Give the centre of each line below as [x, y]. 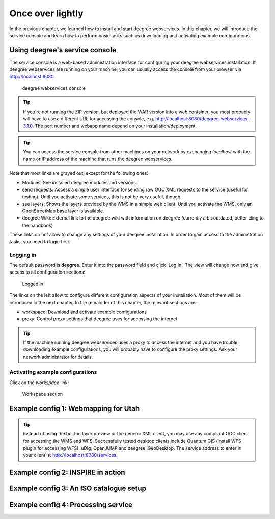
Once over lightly [46, 13]
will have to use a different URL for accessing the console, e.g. [89, 119]
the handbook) [38, 225]
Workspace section [43, 394]
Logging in [23, 255]
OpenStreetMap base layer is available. [63, 211]
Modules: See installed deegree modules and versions [79, 182]
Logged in [33, 284]
